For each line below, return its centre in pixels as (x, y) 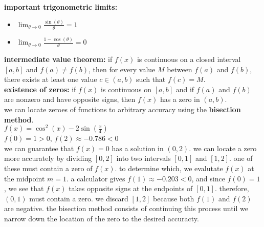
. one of (241, 158)
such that (151, 79)
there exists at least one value (51, 79)
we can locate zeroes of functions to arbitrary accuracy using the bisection (123, 109)
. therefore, (232, 188)
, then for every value (122, 69)
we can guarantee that (39, 148)
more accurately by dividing (48, 158)
